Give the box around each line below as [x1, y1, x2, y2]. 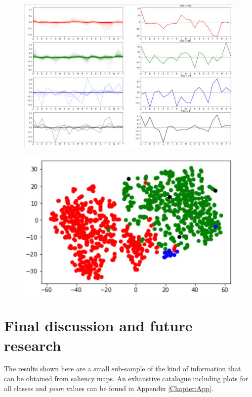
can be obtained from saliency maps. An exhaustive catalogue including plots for [4, 373, 249, 384]
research [4, 335, 61, 355]
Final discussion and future [4, 315, 193, 336]
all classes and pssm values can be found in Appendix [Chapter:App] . [4, 383, 213, 393]
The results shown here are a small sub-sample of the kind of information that [4, 363, 241, 374]
